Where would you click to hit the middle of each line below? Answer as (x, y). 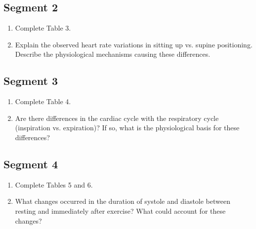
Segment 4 (31, 164)
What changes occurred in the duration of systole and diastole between (123, 201)
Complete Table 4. (43, 101)
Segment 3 (31, 81)
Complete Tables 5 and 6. (54, 184)
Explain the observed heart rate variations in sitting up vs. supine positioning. (134, 44)
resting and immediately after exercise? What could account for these (120, 210)
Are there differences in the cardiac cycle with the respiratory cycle (117, 118)
